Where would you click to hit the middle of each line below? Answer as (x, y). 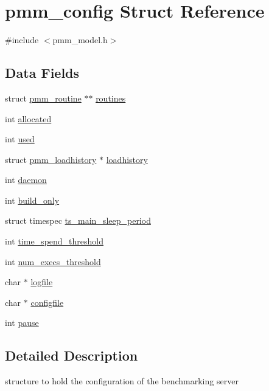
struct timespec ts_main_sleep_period (78, 220)
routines (111, 98)
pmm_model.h (80, 40)
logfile (42, 282)
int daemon (26, 180)
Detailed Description (72, 355)
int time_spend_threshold (54, 241)
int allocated (28, 118)
